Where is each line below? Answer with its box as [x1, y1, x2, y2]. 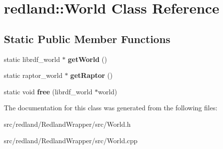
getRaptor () [70, 70, 113, 80]
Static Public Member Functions [4, 31, 171, 46]
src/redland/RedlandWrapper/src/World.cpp [4, 135, 138, 145]
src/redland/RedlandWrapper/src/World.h [4, 119, 131, 129]
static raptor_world [4, 70, 63, 80]
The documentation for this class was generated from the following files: [4, 103, 218, 113]
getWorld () [68, 54, 107, 64]
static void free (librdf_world [4, 86, 93, 96]
